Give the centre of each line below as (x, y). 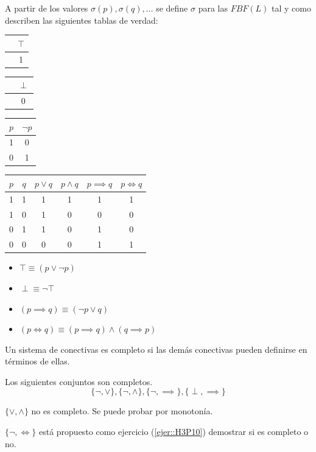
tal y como (291, 8)
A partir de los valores (47, 8)
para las (213, 8)
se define (172, 8)
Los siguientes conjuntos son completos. (79, 381)
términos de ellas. (37, 361)
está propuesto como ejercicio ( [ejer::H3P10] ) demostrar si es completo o (174, 432)
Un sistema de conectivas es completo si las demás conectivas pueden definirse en (156, 349)
